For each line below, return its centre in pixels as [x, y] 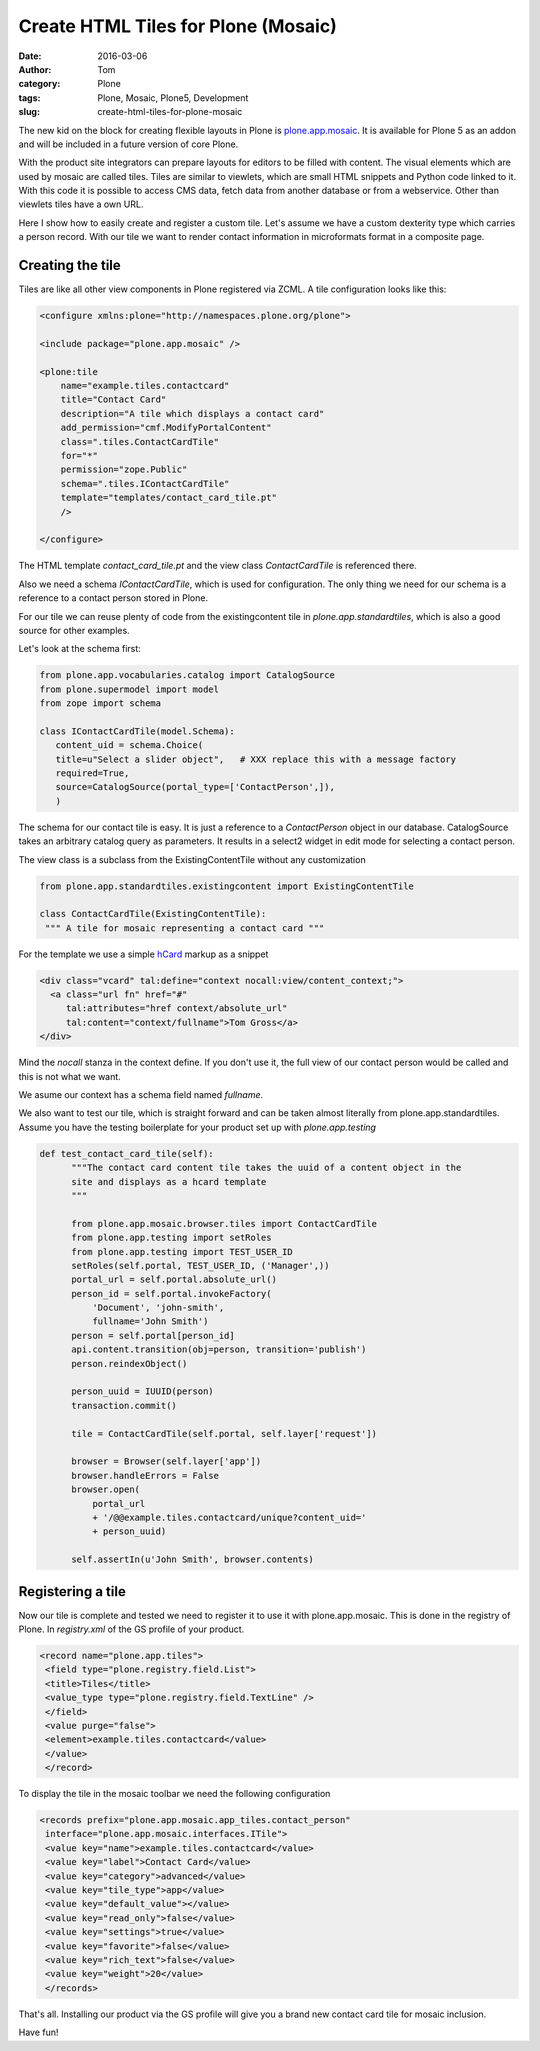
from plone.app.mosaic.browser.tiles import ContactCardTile [224, 1223]
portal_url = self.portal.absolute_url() [174, 1279]
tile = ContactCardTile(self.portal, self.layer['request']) [224, 1433]
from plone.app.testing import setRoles [171, 1238]
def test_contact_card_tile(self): [126, 1153]
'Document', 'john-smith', [158, 1308]
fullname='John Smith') [150, 1321]
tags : [29, 97]
